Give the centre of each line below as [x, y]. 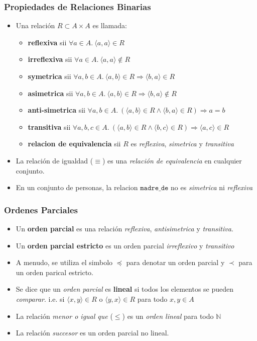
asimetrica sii [50, 93]
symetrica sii [49, 76]
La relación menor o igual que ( [64, 316]
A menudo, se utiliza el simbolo [64, 262]
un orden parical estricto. [55, 272]
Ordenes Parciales [41, 209]
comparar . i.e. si [40, 299]
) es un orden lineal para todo [168, 316]
